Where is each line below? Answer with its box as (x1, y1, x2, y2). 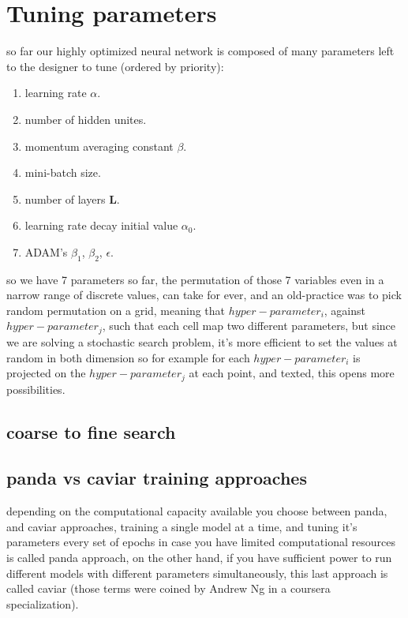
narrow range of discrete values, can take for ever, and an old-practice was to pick (6, 287, 402, 303)
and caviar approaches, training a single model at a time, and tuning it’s (6, 518, 357, 534)
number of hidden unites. (24, 110, 147, 127)
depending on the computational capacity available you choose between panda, (6, 503, 387, 519)
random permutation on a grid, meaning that (6, 302, 226, 318)
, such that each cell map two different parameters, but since (102, 317, 396, 334)
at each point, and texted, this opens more (189, 365, 395, 381)
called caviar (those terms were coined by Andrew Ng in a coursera (6, 580, 331, 597)
